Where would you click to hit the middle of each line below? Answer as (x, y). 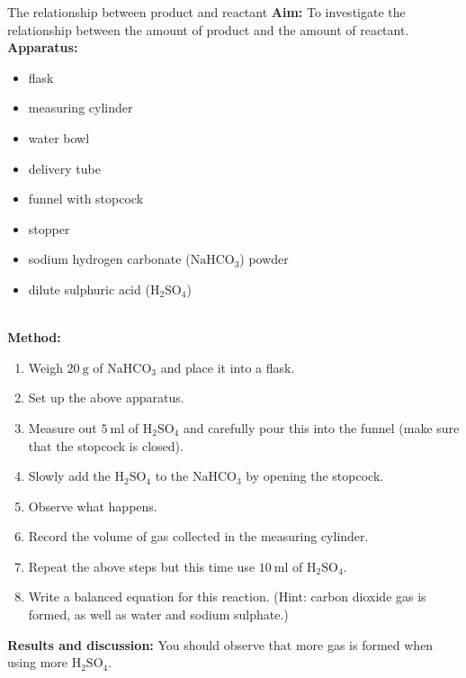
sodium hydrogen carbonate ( (109, 259)
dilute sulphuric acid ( (89, 289)
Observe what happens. (93, 506)
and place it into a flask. (228, 367)
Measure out (63, 427)
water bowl (59, 137)
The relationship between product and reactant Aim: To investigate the (206, 12)
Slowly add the (69, 476)
